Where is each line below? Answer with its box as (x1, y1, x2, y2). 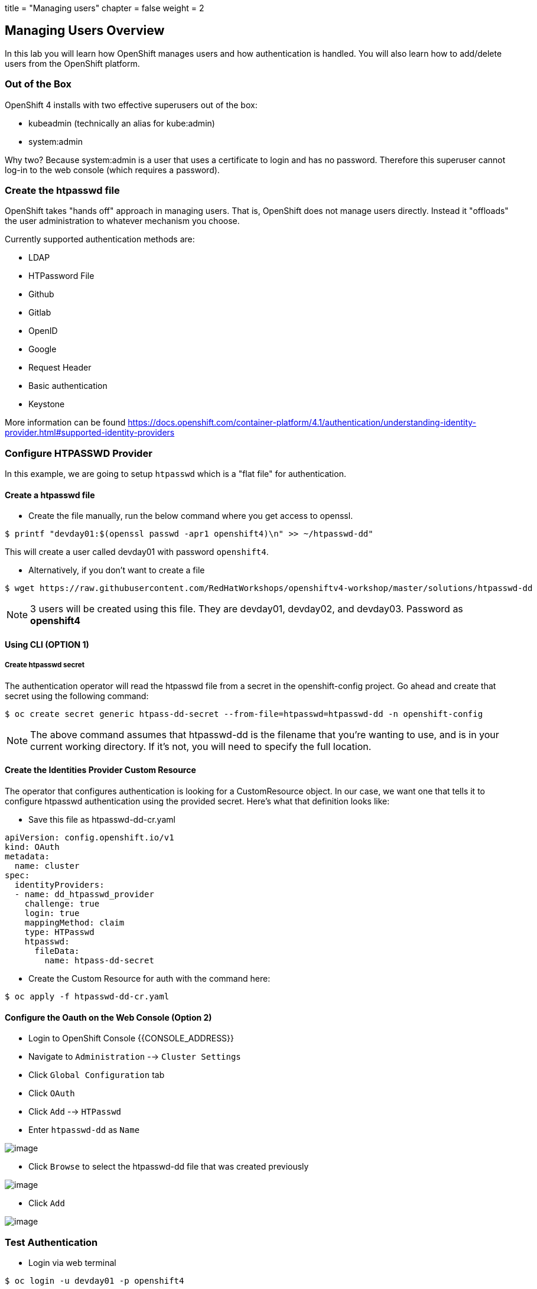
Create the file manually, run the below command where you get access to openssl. (28, 511, 353, 521)
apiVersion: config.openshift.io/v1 (5, 832, 174, 842)
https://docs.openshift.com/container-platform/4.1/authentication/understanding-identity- (128, 417, 477, 428)
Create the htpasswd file (5, 184, 120, 196)
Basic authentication (28, 381, 108, 391)
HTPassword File (28, 271, 95, 281)
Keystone (28, 399, 65, 410)
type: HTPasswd (24, 927, 95, 937)
